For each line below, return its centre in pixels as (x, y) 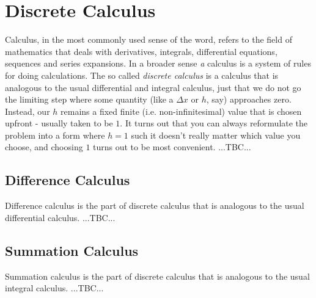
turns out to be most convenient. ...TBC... (172, 147)
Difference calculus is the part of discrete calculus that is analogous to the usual (155, 205)
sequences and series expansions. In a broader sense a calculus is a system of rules (158, 63)
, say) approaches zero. (249, 99)
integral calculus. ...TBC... (54, 288)
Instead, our (28, 111)
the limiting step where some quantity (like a (89, 99)
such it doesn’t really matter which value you (216, 135)
